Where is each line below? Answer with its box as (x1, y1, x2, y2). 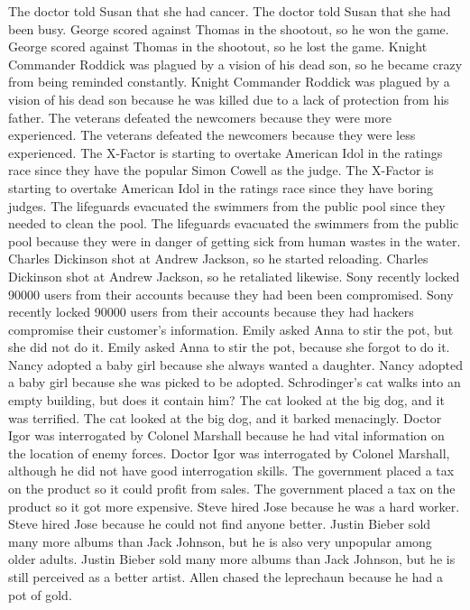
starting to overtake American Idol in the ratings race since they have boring (8, 178, 434, 197)
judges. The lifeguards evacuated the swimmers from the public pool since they (8, 196, 446, 215)
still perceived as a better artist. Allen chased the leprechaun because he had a (8, 568, 443, 586)
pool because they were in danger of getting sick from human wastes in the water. (8, 231, 461, 250)
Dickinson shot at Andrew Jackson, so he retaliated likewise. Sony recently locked (8, 266, 460, 285)
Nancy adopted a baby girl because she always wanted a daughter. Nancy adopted (8, 355, 463, 374)
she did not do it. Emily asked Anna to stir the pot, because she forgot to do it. (8, 337, 450, 356)
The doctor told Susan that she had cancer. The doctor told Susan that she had (8, 2, 451, 20)
